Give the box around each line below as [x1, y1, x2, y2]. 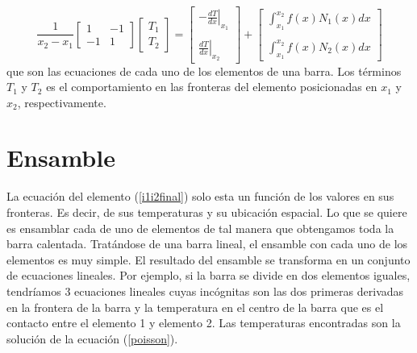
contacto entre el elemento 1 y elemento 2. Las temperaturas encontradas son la [6, 314, 401, 331]
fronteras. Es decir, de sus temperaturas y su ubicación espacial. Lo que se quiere [6, 204, 407, 220]
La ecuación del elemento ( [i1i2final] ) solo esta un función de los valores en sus [6, 188, 394, 205]
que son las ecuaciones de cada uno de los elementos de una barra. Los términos [6, 62, 402, 79]
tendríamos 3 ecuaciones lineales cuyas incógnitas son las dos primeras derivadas [6, 282, 404, 299]
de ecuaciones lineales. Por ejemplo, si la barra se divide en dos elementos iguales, [6, 267, 411, 284]
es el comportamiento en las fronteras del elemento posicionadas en [46, 78, 377, 95]
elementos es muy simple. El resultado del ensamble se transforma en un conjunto [6, 251, 411, 268]
